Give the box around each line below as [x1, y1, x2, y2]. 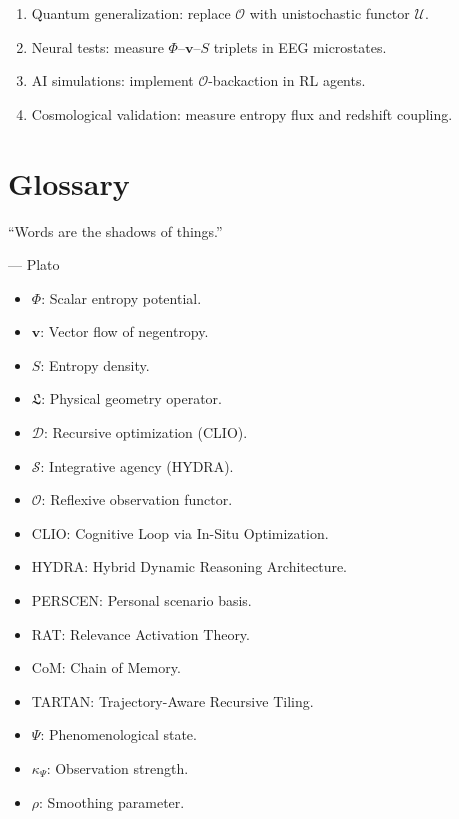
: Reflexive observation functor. [41, 489, 233, 510]
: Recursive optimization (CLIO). [44, 422, 248, 443]
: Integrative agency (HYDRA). [40, 455, 234, 476]
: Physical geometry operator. [41, 388, 222, 409]
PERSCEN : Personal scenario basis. [31, 590, 252, 611]
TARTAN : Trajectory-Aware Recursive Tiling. [31, 690, 314, 711]
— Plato [8, 254, 60, 275]
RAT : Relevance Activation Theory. [31, 623, 250, 644]
